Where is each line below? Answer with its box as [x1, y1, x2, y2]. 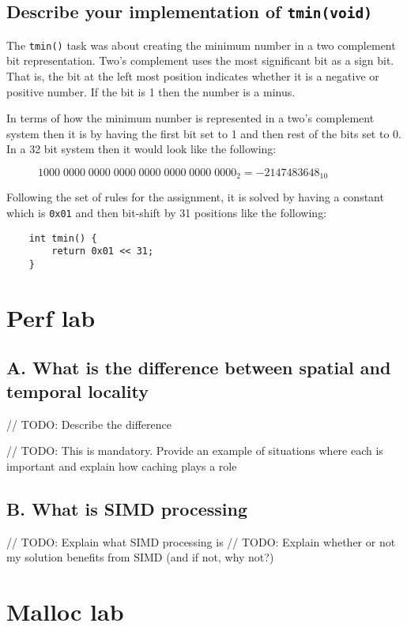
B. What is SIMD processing [6, 496, 248, 520]
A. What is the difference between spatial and [6, 355, 391, 380]
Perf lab [6, 301, 96, 333]
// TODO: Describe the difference [6, 415, 171, 432]
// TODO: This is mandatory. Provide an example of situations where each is [6, 442, 383, 459]
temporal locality [6, 378, 149, 403]
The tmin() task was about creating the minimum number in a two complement [6, 36, 396, 53]
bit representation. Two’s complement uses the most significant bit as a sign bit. [6, 52, 394, 69]
